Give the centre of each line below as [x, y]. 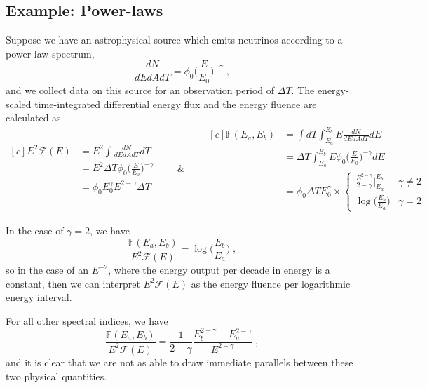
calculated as [33, 118]
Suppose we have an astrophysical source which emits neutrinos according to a [174, 40]
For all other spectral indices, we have [87, 320]
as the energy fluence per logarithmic [271, 283]
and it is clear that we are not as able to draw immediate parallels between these [179, 362]
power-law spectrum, [50, 53]
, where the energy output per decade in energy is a [219, 269]
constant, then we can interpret [73, 283]
